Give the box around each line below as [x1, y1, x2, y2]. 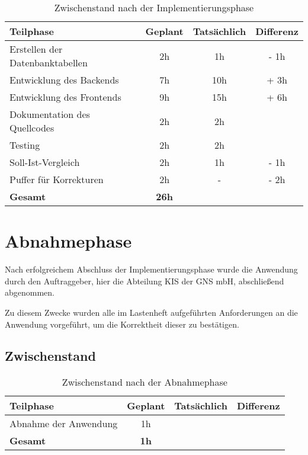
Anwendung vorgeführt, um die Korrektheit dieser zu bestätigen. [5, 318, 239, 330]
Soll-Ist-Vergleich [9, 155, 80, 169]
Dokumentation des [9, 107, 90, 121]
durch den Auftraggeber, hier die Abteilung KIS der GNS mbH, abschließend [5, 274, 284, 287]
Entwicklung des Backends [9, 73, 119, 86]
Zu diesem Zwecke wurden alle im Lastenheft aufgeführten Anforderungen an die [5, 306, 298, 318]
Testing [9, 138, 40, 152]
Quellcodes [9, 121, 54, 134]
